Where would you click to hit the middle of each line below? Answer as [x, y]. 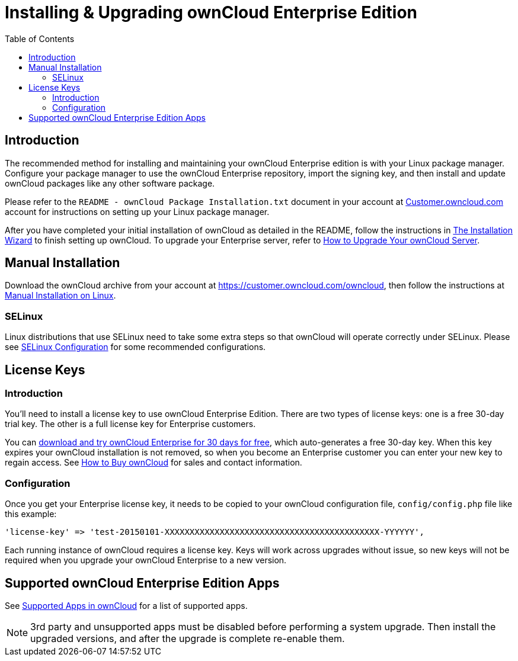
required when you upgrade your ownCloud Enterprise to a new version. [146, 560]
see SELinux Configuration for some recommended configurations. [135, 347]
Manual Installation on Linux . [60, 296]
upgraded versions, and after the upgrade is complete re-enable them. [188, 638]
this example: [31, 514]
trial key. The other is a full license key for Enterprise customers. [130, 424]
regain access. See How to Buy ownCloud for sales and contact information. [154, 463]
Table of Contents [40, 38]
